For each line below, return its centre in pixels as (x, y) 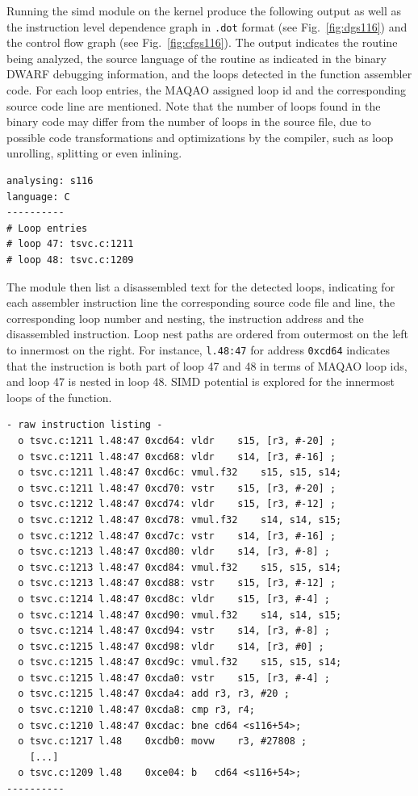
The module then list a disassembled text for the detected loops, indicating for (201, 286)
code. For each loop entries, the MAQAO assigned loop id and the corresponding (206, 90)
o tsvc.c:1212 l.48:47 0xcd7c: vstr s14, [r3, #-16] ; (177, 536)
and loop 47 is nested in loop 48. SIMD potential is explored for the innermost (201, 381)
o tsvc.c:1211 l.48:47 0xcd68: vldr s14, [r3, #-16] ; (177, 457)
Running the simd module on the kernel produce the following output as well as (204, 10)
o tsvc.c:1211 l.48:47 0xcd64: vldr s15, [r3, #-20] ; (177, 440)
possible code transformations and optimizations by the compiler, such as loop (200, 137)
